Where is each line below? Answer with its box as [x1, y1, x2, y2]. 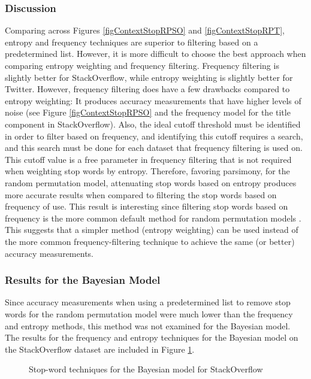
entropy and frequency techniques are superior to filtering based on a [5, 35, 258, 48]
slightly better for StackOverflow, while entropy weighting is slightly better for [5, 71, 293, 83]
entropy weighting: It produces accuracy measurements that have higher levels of [5, 94, 301, 107]
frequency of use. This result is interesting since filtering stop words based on [5, 200, 288, 213]
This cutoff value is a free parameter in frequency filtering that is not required [5, 153, 292, 165]
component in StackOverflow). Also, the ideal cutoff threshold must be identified [5, 117, 301, 130]
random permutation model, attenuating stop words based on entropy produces [5, 176, 297, 189]
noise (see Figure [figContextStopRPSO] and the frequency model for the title [5, 106, 291, 119]
